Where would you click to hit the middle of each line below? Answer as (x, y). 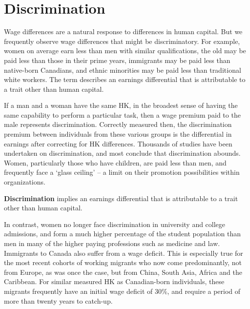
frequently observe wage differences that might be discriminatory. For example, (122, 41)
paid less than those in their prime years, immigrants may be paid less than (117, 60)
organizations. (25, 182)
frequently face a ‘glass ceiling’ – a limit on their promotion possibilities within (122, 172)
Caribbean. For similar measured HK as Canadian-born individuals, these (114, 281)
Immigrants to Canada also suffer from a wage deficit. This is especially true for (124, 253)
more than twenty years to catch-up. (58, 300)
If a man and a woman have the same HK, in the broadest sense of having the (121, 105)
